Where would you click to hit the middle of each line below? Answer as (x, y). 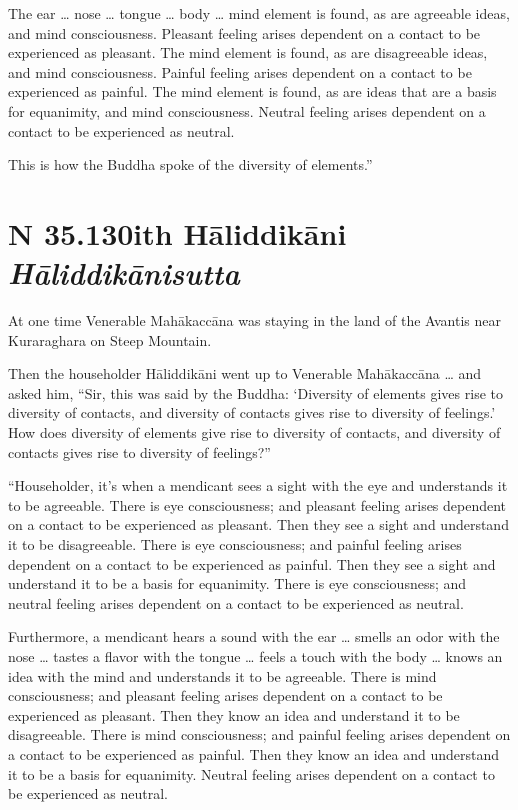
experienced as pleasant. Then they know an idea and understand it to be (234, 714)
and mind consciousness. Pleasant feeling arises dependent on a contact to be (244, 32)
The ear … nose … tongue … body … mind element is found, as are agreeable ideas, (259, 13)
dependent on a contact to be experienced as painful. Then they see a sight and (252, 563)
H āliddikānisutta (124, 273)
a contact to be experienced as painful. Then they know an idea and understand (254, 753)
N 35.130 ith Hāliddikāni (177, 232)
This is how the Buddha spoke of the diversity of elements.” (190, 164)
